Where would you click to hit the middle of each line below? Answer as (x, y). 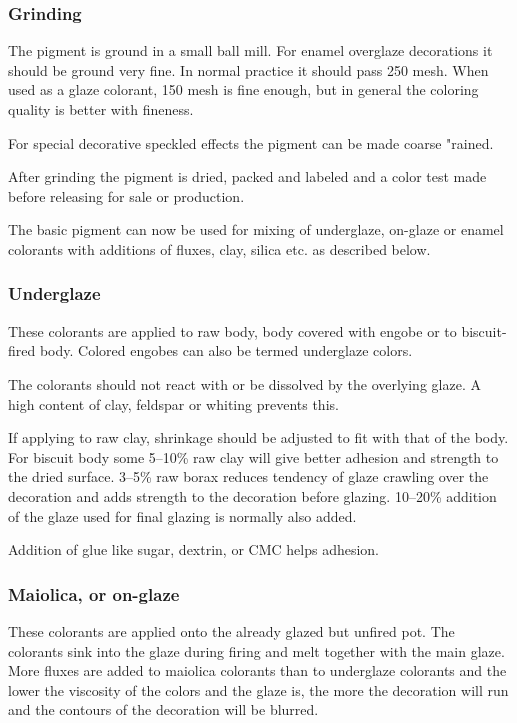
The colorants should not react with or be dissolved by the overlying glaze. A (244, 383)
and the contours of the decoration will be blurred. (163, 709)
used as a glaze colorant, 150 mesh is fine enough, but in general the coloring (243, 89)
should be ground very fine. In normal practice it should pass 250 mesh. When (248, 69)
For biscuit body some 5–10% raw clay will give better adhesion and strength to (253, 456)
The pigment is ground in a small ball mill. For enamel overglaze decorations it (250, 50)
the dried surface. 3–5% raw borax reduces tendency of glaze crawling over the (248, 476)
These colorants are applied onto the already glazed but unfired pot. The (231, 630)
